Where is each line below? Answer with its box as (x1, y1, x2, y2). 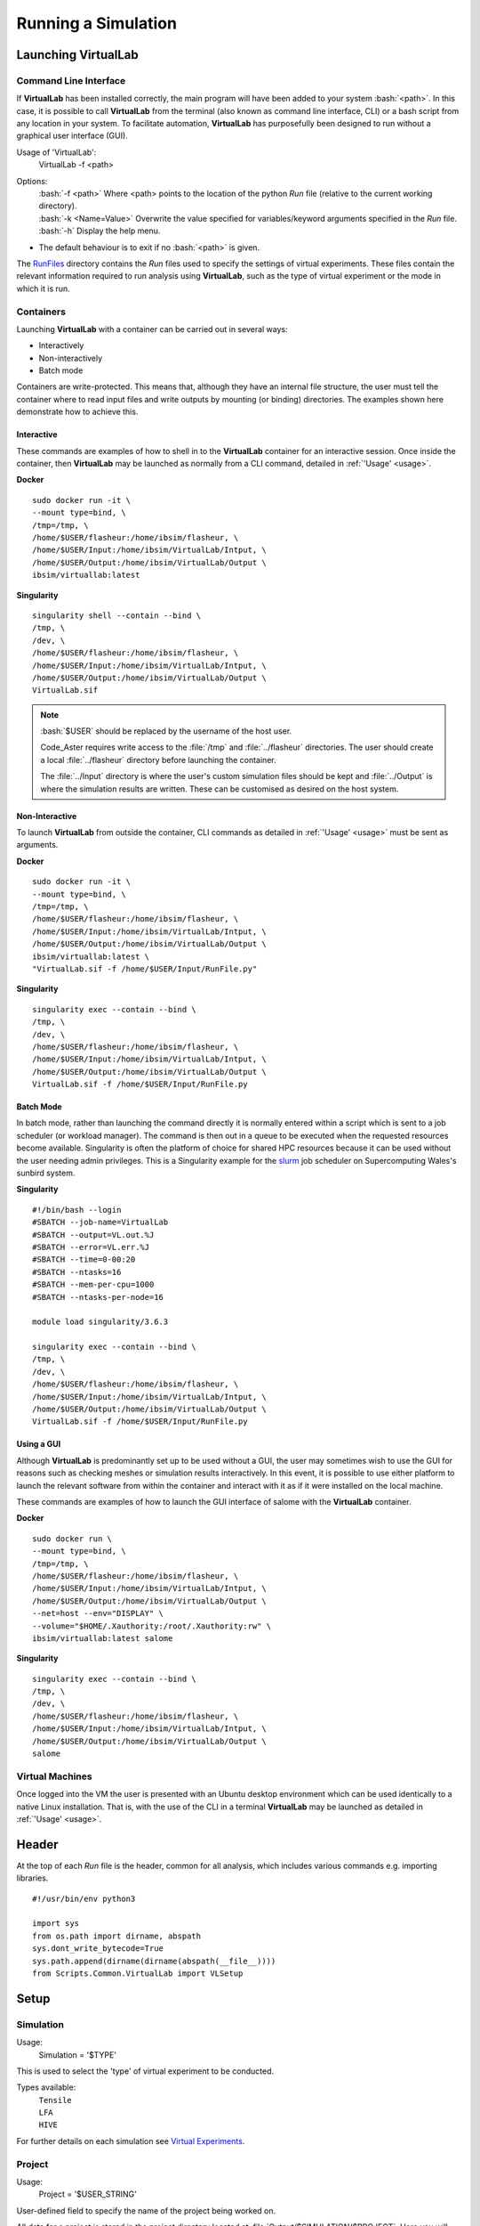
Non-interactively (38, 353, 103, 363)
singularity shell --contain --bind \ (32, 610, 202, 621)
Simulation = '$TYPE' (38, 2049, 117, 2060)
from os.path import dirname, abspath (32, 1930, 202, 1941)
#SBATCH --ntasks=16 (32, 1267, 122, 1277)
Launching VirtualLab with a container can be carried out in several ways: (16, 323, 288, 334)
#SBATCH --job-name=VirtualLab (32, 1217, 169, 1228)
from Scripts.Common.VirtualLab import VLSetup (32, 1968, 244, 1978)
